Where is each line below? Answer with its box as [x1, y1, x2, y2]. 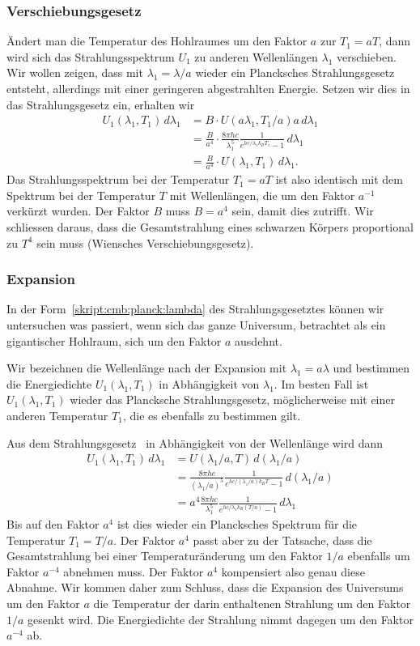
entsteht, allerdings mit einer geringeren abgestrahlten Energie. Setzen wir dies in [6, 80, 410, 96]
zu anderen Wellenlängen [194, 48, 318, 65]
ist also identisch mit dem [275, 171, 403, 188]
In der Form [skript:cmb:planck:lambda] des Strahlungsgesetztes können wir [6, 300, 384, 317]
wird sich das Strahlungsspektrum [6, 48, 175, 65]
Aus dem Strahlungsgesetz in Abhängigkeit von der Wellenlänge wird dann [6, 434, 384, 451]
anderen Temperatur [6, 407, 108, 424]
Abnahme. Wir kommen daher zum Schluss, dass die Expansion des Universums [6, 579, 404, 596]
